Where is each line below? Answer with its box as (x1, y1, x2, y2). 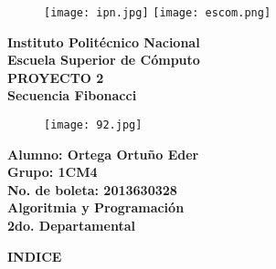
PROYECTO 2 (7, 67, 104, 87)
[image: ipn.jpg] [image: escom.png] (44, 6, 271, 19)
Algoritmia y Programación (7, 198, 185, 217)
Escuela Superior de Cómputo (7, 50, 200, 69)
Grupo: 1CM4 (7, 162, 98, 181)
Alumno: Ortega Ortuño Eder (7, 144, 199, 163)
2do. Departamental (7, 216, 135, 235)
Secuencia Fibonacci (7, 86, 137, 105)
